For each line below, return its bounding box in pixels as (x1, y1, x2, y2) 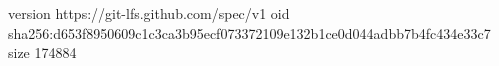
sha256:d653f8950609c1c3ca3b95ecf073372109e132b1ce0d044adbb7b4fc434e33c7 (8, 22, 491, 43)
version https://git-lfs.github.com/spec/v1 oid (8, 3, 290, 23)
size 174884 (8, 42, 77, 63)
